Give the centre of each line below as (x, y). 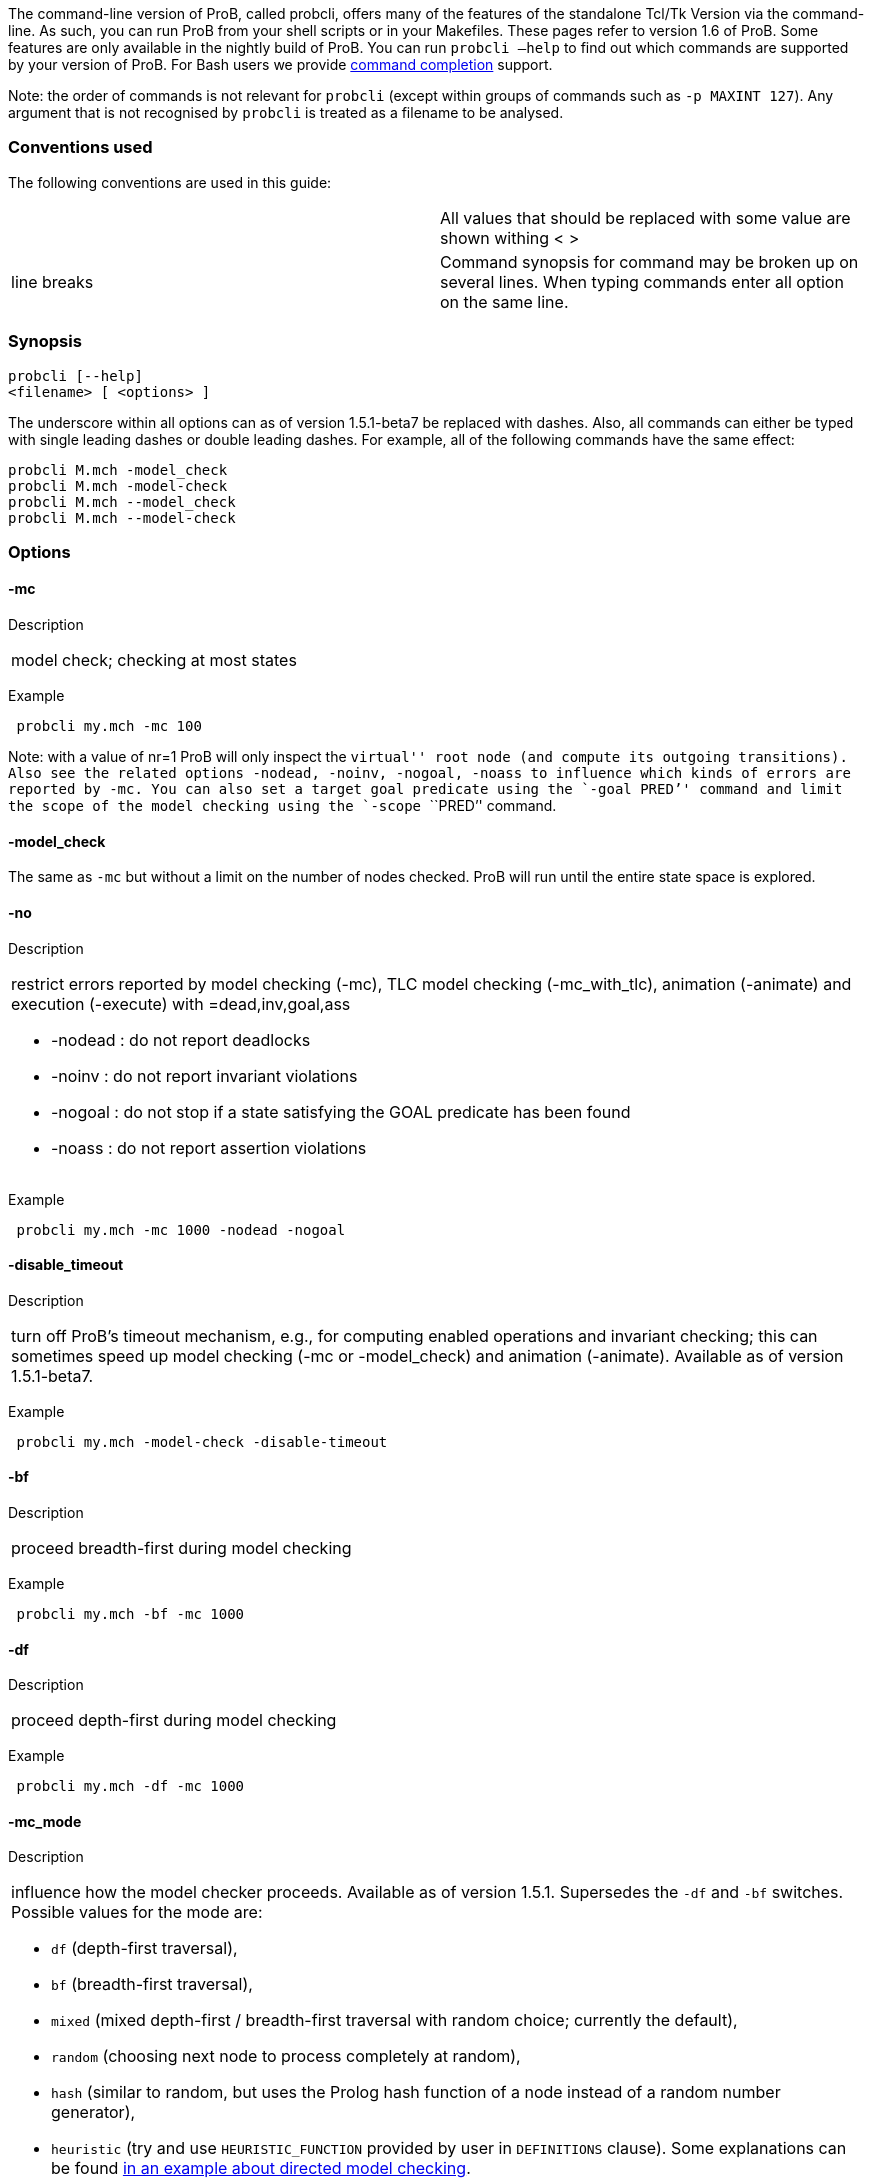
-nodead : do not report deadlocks (181, 1039)
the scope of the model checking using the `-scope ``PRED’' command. (282, 806)
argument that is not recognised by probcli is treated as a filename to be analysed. (286, 112)
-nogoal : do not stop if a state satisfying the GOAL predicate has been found (341, 1111)
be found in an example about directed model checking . (261, 2168)
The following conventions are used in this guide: (170, 182)
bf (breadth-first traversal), (152, 1984)
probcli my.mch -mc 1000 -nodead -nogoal (181, 1229)
